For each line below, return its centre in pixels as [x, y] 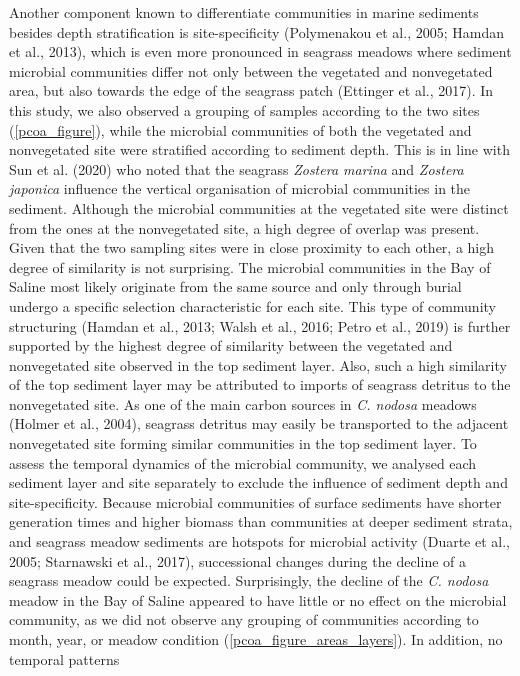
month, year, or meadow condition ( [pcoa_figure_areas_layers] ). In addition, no [256, 639]
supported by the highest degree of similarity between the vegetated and [231, 345]
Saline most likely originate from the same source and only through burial [235, 286]
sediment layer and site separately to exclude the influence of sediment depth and [258, 482]
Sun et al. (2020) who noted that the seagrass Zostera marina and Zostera [236, 168]
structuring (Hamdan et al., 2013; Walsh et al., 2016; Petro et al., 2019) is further [260, 325]
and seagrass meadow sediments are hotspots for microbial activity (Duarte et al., [260, 541]
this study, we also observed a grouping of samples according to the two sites [244, 109]
